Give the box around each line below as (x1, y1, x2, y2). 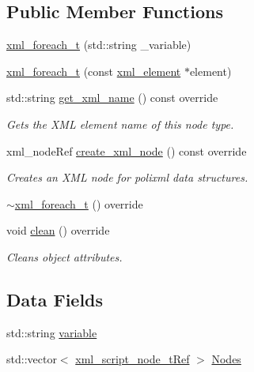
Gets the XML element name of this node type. (6, 115, 234, 132)
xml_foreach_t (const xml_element (6, 62, 181, 79)
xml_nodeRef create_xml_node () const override (6, 142, 247, 159)
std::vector (6, 351, 57, 367)
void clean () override (6, 222, 110, 239)
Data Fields (6, 287, 104, 311)
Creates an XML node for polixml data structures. (6, 169, 248, 186)
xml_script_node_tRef (75, 351, 190, 367)
